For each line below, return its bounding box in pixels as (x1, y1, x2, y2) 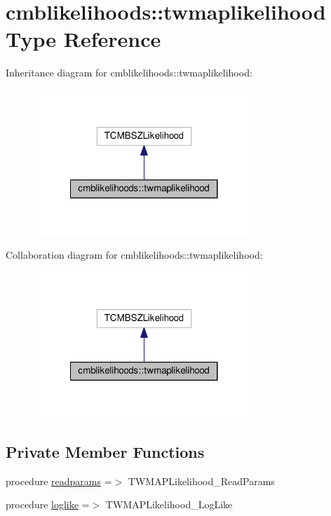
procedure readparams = (6, 473, 112, 488)
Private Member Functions (6, 440, 205, 462)
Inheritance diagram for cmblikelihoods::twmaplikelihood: (6, 65, 252, 80)
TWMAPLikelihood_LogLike (105, 497, 233, 512)
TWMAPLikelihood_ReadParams (128, 473, 275, 488)
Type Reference (6, 25, 161, 53)
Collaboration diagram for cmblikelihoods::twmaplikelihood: (6, 247, 263, 262)
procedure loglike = (6, 497, 90, 512)
